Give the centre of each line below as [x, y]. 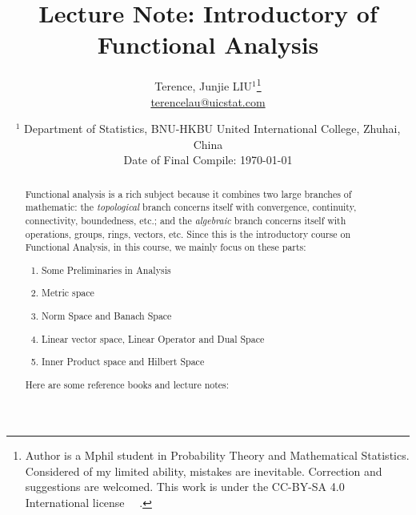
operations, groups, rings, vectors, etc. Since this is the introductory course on [188, 233]
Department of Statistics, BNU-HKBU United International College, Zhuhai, [212, 129]
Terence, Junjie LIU [204, 85]
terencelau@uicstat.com [208, 101]
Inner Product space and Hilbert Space [123, 362]
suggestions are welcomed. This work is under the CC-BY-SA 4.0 [185, 487]
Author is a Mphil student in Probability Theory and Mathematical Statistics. [217, 455]
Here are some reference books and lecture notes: [127, 384]
